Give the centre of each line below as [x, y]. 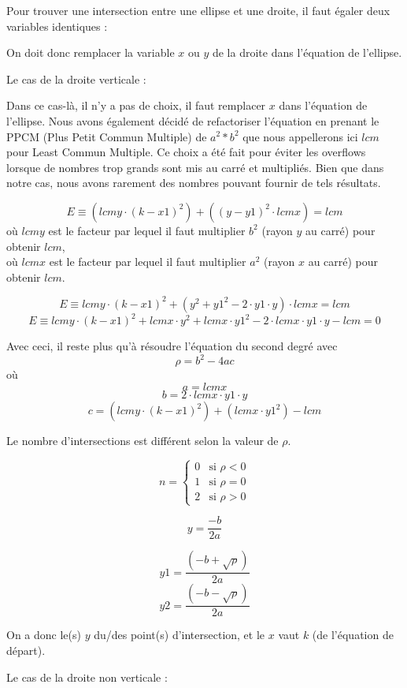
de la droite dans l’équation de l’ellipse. [307, 52]
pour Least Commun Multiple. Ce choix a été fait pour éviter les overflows [186, 152]
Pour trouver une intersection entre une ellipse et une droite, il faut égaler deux [198, 10]
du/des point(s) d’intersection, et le [179, 635]
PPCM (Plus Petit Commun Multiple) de [107, 136]
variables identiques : [57, 26]
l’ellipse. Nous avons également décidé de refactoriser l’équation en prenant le [193, 120]
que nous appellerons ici [300, 136]
